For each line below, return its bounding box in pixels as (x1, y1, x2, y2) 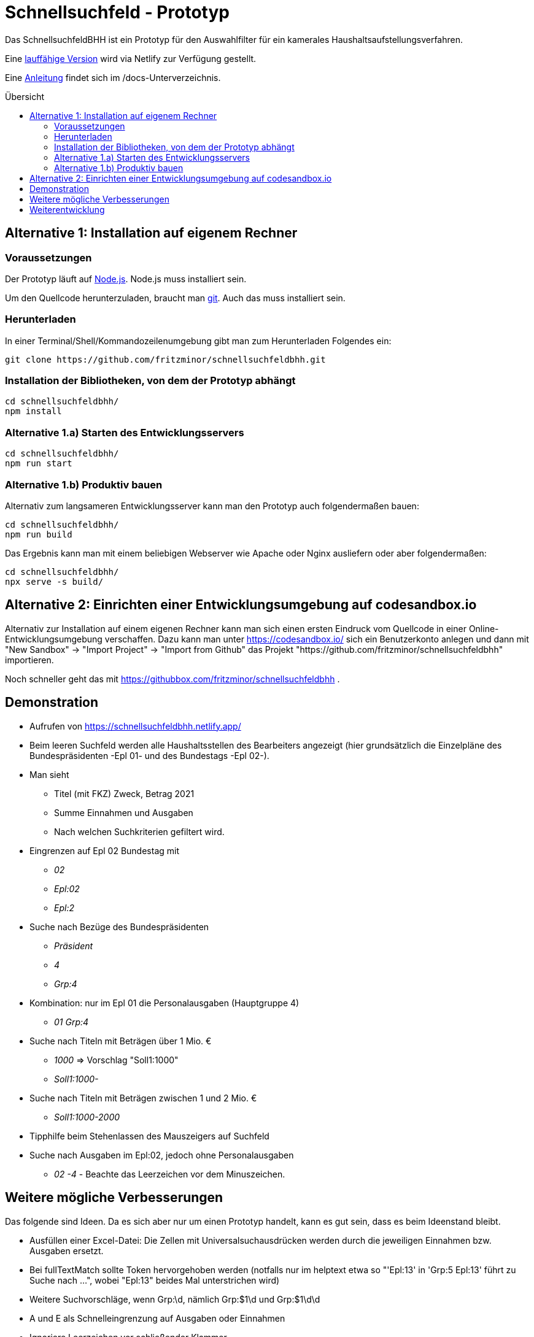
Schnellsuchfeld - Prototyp (5, 2, 230, 23)
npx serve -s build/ (5, 576, 104, 587)
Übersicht (5, 91, 45, 102)
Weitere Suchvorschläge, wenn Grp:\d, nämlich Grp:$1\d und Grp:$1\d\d (29, 1293, 320, 1304)
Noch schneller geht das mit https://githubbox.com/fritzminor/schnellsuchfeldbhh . (5, 673, 340, 684)
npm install (5, 406, 62, 417)
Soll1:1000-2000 (54, 1111, 120, 1122)
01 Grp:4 (54, 1016, 89, 1027)
